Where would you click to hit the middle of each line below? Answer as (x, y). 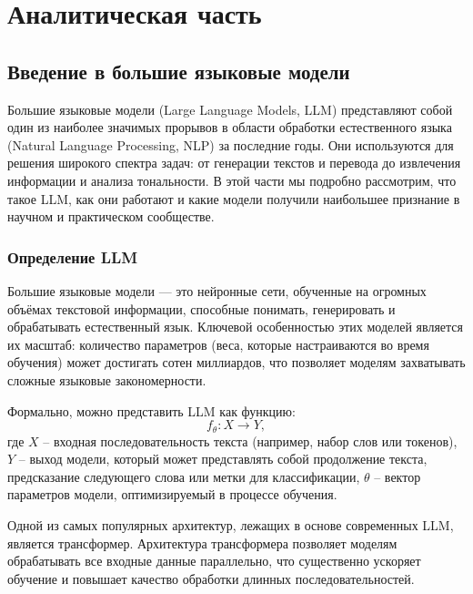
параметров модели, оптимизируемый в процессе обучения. (172, 494)
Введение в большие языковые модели (179, 71)
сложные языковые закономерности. (107, 379)
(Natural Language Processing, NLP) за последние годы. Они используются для (231, 144)
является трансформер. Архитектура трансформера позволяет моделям (202, 543)
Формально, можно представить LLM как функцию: (151, 410)
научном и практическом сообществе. (111, 216)
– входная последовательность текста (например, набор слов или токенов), (250, 440)
